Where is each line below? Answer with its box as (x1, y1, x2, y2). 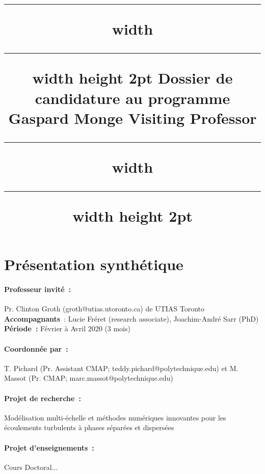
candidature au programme (35, 87, 230, 108)
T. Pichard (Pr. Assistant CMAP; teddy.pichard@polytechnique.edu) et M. (4, 362, 238, 373)
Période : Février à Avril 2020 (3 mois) (4, 323, 130, 334)
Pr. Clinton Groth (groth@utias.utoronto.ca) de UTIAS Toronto (4, 303, 205, 314)
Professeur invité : (4, 284, 71, 295)
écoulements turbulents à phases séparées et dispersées (4, 422, 174, 433)
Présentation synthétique (4, 254, 183, 275)
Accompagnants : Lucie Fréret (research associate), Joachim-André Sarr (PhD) (4, 313, 259, 324)
